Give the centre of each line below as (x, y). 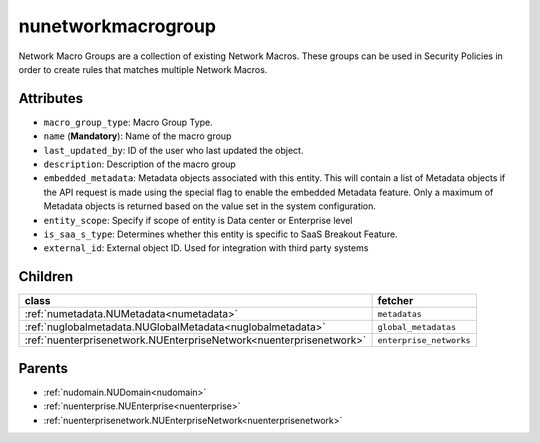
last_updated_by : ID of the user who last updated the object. (173, 150)
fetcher (395, 301)
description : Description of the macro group (140, 164)
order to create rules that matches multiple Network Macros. (143, 69)
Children (46, 276)
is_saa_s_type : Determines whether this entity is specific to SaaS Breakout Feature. (221, 234)
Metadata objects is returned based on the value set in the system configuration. (210, 206)
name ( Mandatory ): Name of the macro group (137, 136)
